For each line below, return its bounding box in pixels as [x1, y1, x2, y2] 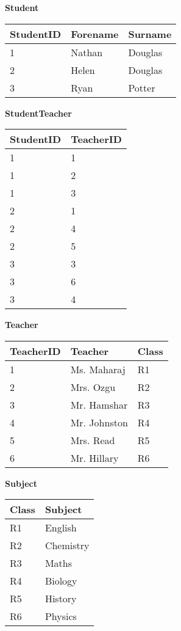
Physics [44, 609, 77, 624]
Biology [44, 574, 77, 588]
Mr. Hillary [70, 450, 119, 465]
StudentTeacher [5, 106, 72, 119]
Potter [128, 80, 155, 95]
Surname [128, 26, 172, 41]
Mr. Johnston [70, 415, 128, 429]
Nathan [71, 45, 103, 59]
